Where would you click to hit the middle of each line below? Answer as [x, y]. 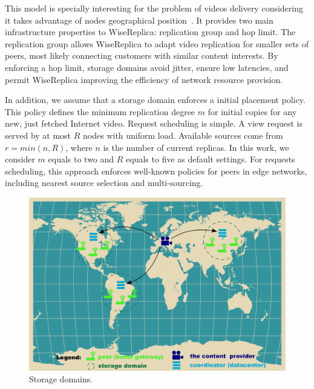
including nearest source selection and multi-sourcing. [104, 183]
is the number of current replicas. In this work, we [196, 147]
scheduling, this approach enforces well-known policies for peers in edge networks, [156, 171]
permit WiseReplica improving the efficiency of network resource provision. [144, 79]
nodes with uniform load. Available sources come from [183, 135]
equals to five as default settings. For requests [211, 159]
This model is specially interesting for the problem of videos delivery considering [154, 8]
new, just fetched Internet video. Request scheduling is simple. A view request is [154, 123]
